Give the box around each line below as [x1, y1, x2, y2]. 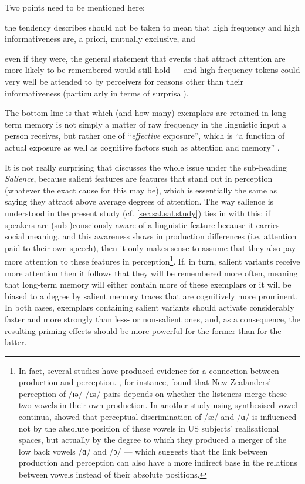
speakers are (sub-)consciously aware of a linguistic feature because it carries [5, 218, 280, 231]
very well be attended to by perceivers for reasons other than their [5, 75, 243, 87]
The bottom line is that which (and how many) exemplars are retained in [5, 106, 269, 119]
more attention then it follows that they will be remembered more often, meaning [5, 266, 298, 279]
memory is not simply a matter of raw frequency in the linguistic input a [24, 118, 286, 130]
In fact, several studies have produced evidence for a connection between [18, 364, 279, 376]
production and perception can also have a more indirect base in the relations [18, 456, 298, 469]
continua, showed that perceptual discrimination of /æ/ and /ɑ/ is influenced [18, 410, 297, 423]
